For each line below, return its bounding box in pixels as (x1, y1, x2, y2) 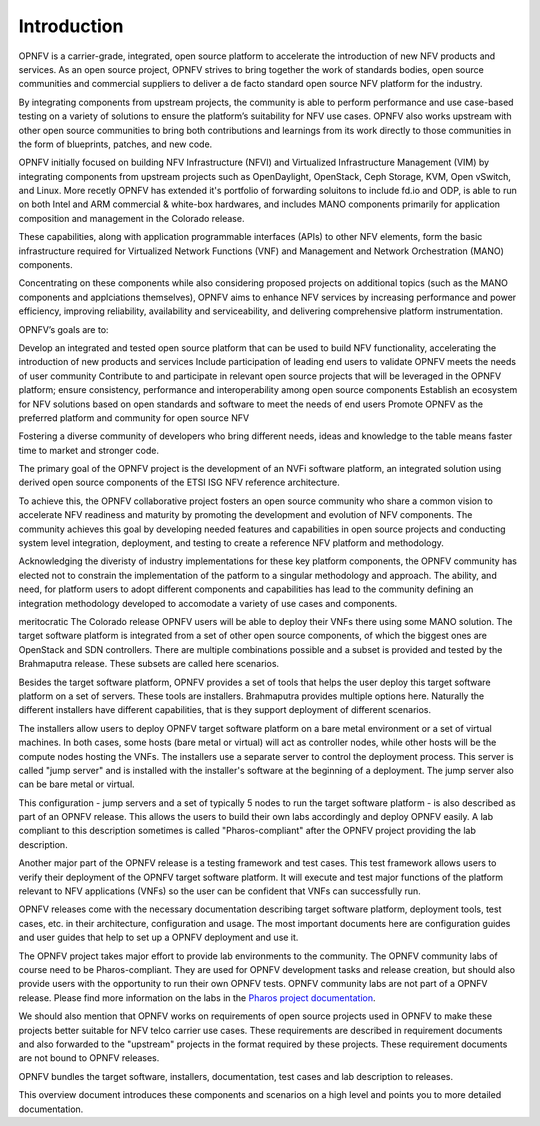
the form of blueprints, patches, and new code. (18, 138, 213, 150)
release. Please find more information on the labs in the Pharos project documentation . (18, 991, 376, 1004)
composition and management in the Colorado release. (18, 212, 245, 224)
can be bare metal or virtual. (18, 778, 135, 790)
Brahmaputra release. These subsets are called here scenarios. (18, 658, 280, 670)
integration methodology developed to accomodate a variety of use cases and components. (18, 597, 398, 609)
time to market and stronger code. (18, 444, 160, 456)
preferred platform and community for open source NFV (18, 411, 250, 424)
